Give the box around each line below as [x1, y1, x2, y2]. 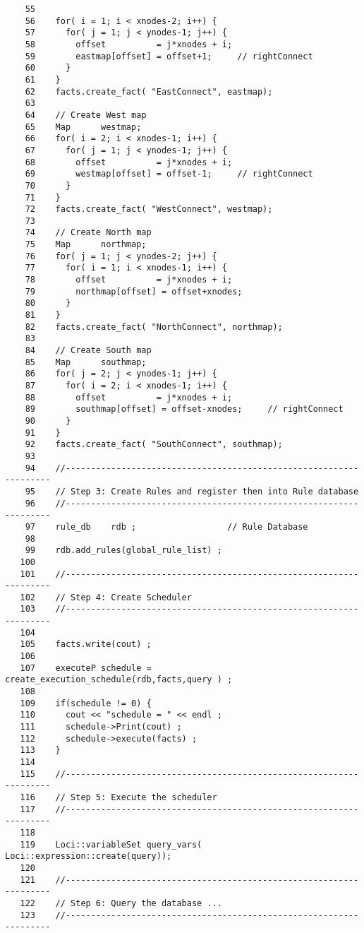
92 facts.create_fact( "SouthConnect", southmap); [25, 439, 283, 450]
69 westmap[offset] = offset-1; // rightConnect [25, 169, 313, 179]
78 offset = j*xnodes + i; [25, 275, 233, 285]
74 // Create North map [25, 227, 152, 238]
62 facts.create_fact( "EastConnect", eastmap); [25, 86, 273, 97]
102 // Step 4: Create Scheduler [20, 592, 192, 602]
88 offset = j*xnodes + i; [25, 392, 233, 403]
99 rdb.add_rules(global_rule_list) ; [25, 545, 222, 556]
